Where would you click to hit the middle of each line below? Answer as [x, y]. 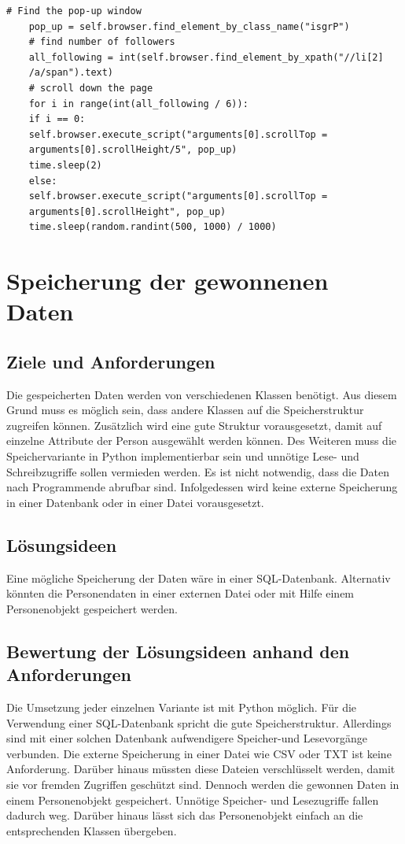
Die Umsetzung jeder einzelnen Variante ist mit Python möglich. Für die [182, 707]
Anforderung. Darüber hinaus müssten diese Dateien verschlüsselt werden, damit [201, 769]
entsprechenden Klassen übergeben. [92, 830]
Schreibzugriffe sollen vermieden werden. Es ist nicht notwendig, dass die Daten [198, 471]
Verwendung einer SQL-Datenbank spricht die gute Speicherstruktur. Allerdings [199, 722]
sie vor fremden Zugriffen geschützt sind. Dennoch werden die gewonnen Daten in [203, 784]
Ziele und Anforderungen [111, 361]
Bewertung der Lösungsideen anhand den [178, 651]
